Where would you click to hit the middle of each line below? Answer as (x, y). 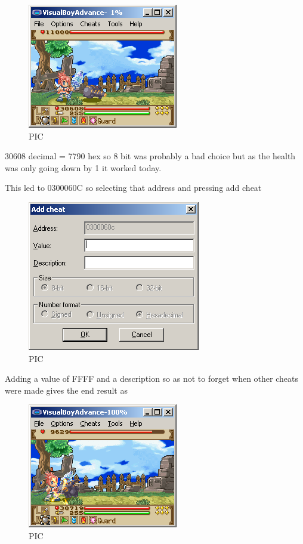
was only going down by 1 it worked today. (83, 167)
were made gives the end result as (66, 390)
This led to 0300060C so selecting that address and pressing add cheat (133, 188)
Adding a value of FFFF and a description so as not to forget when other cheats (151, 378)
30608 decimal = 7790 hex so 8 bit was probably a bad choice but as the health (150, 156)
